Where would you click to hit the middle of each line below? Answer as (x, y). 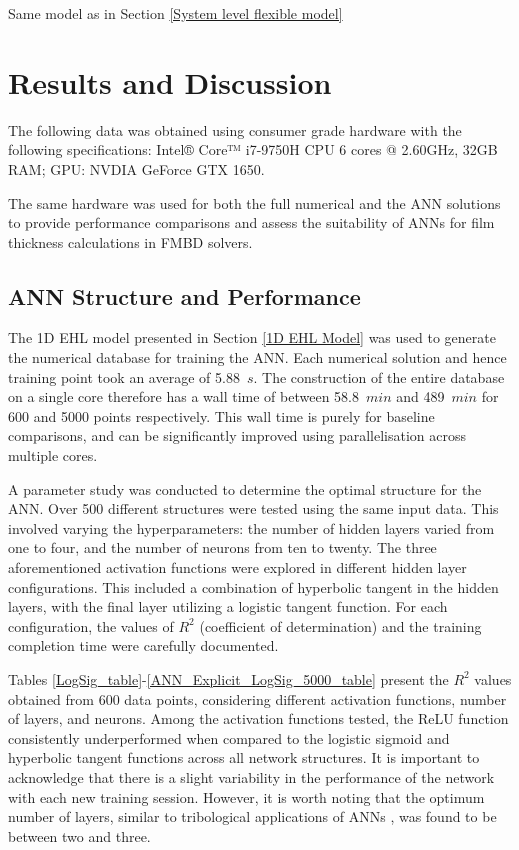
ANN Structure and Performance (184, 295)
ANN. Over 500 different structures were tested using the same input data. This (253, 508)
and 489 (420, 396)
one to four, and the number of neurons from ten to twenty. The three (222, 547)
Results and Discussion (170, 81)
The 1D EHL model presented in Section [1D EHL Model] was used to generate (252, 337)
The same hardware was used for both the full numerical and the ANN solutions (254, 202)
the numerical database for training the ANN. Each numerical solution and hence (257, 357)
